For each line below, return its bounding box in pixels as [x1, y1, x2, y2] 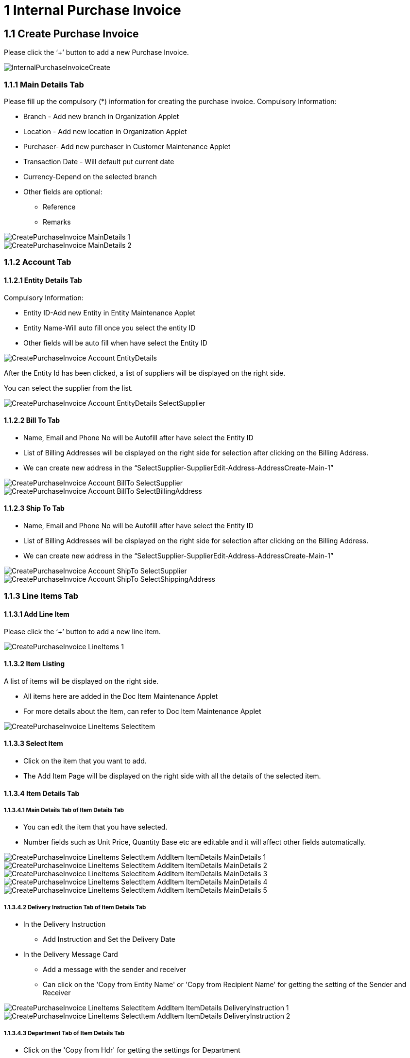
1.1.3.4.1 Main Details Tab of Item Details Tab [4, 806, 124, 814]
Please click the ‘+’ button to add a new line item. [4, 627, 161, 636]
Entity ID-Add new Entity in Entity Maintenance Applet [23, 308, 195, 317]
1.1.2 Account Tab [4, 257, 71, 267]
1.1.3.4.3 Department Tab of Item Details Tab [4, 1029, 125, 1037]
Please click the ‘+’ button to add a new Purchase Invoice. [4, 48, 189, 57]
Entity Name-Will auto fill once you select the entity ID [23, 323, 196, 332]
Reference [43, 202, 76, 211]
